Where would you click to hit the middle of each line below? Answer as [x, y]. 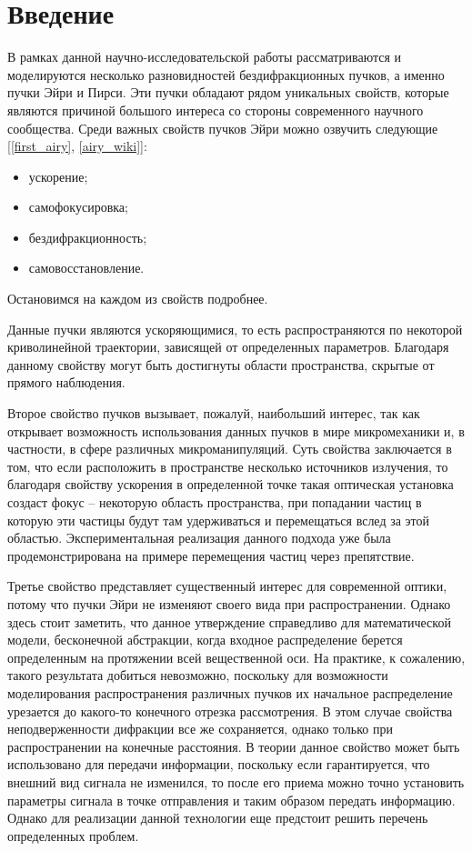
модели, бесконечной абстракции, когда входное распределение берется [205, 640]
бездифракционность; [88, 237]
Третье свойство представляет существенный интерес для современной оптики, [227, 586]
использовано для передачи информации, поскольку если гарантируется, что [219, 764]
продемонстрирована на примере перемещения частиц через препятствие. [211, 555]
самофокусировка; [78, 207]
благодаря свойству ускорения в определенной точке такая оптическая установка [231, 484]
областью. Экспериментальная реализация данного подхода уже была [199, 538]
